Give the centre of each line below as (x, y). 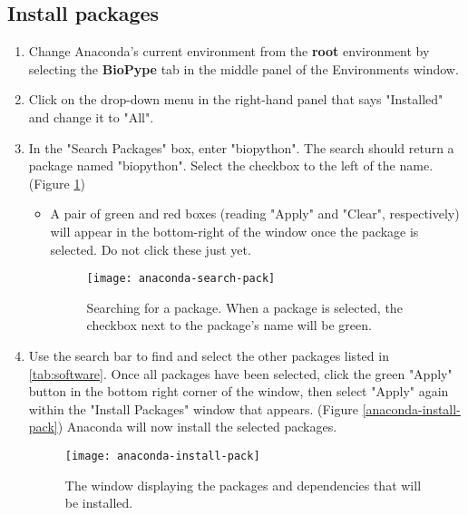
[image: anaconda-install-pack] (162, 456)
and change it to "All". (91, 117)
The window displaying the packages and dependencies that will (243, 485)
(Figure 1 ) (57, 183)
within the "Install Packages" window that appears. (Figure (193, 408)
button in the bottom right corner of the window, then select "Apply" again (239, 391)
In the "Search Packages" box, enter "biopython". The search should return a (241, 147)
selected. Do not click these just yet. (151, 249)
